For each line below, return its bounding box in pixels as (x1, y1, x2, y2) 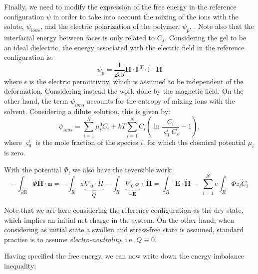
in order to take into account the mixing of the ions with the (53, 11, 239, 21)
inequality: (4, 260, 36, 271)
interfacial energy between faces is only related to (4, 32, 155, 42)
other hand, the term (4, 96, 68, 106)
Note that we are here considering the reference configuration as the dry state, (4, 204, 244, 215)
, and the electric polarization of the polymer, (40, 21, 180, 31)
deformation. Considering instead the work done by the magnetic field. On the (4, 86, 244, 96)
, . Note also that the (189, 21, 254, 31)
